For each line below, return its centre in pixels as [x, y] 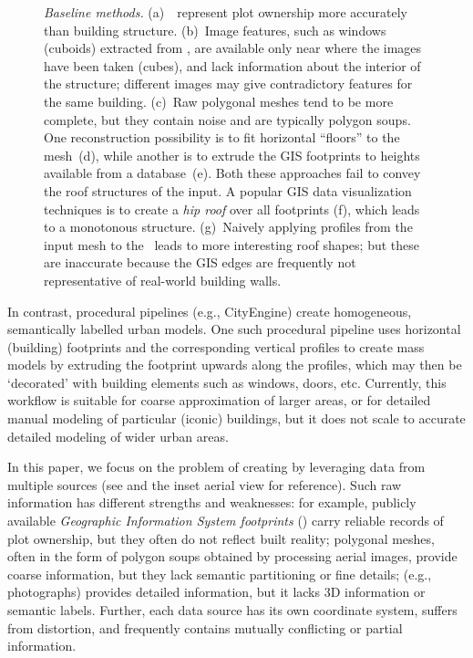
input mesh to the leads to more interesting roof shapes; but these [232, 244]
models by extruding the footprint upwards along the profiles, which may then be [235, 365]
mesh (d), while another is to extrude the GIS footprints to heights [232, 155]
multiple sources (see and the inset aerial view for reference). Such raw [205, 484]
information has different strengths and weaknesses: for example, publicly [212, 502]
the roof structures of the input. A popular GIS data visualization [228, 190]
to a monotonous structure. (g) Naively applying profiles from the [228, 227]
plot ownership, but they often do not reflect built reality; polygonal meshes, [221, 538]
